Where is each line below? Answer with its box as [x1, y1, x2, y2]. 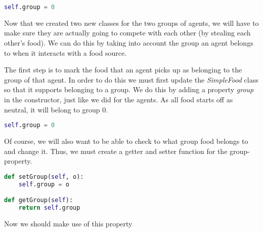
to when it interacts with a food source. [4, 47, 127, 58]
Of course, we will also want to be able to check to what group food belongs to [4, 136, 248, 146]
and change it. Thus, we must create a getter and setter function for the [4, 145, 228, 156]
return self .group [18, 204, 80, 212]
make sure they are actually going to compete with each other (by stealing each [4, 27, 251, 38]
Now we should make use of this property [4, 218, 133, 229]
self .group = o [18, 180, 69, 188]
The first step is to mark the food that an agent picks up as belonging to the [4, 64, 242, 75]
